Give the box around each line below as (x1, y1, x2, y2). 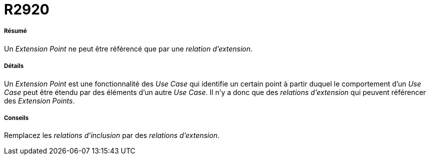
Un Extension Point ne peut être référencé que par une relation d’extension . (4, 44, 253, 53)
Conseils (4, 114, 29, 121)
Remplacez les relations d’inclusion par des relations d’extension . (4, 131, 219, 140)
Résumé (4, 27, 27, 35)
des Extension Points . (4, 96, 75, 105)
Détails (4, 62, 24, 70)
